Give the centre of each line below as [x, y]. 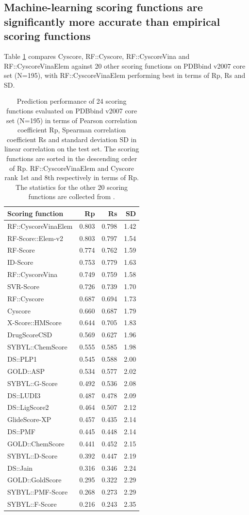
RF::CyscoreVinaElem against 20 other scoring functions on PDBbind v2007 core [125, 65]
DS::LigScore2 [28, 407]
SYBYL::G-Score [33, 383]
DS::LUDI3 [24, 395]
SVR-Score [23, 286]
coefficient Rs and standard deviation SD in [72, 139]
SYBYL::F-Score [32, 504]
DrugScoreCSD [30, 335]
